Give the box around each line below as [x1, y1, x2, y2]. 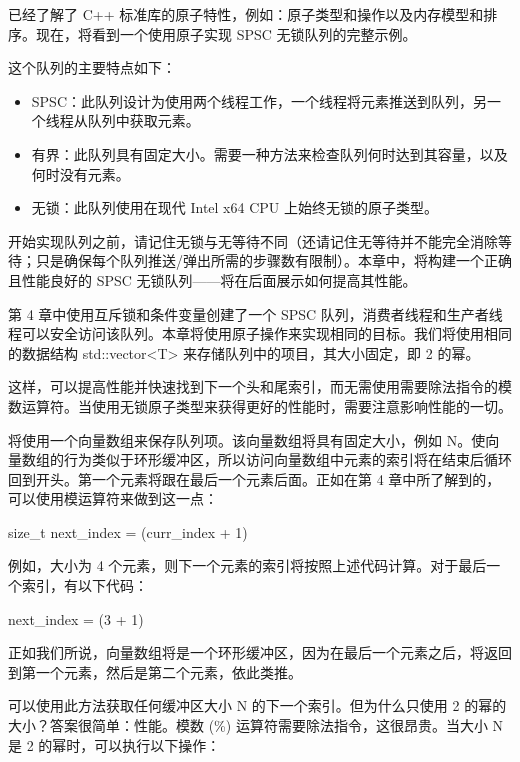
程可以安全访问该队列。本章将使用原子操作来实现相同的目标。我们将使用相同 [8, 323, 512, 344]
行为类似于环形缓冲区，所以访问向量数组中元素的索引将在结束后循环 [63, 449, 512, 470]
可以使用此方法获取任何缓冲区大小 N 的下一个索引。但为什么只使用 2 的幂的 [8, 695, 507, 716]
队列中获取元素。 [87, 110, 200, 131]
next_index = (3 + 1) [8, 608, 144, 629]
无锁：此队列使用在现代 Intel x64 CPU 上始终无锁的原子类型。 [31, 197, 438, 218]
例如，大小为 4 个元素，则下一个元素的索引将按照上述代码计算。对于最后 [8, 555, 487, 576]
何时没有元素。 [31, 163, 130, 184]
